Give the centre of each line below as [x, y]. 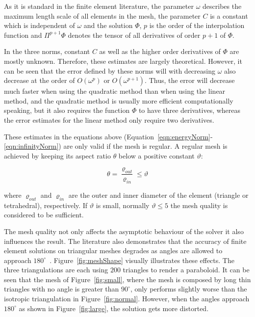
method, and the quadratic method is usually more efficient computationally [119, 100]
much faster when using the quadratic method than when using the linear [115, 91]
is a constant [229, 15]
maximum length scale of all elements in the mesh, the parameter [102, 15]
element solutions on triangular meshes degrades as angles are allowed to [113, 251]
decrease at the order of [39, 80]
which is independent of [39, 25]
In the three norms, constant [47, 51]
